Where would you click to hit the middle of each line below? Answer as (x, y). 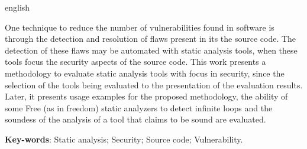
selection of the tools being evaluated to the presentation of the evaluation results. (154, 85)
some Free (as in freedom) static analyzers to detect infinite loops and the (139, 107)
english (17, 7)
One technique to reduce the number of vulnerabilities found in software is (140, 27)
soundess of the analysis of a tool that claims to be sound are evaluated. (135, 119)
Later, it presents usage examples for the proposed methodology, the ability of (146, 96)
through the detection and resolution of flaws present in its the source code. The (151, 39)
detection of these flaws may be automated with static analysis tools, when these (151, 50)
